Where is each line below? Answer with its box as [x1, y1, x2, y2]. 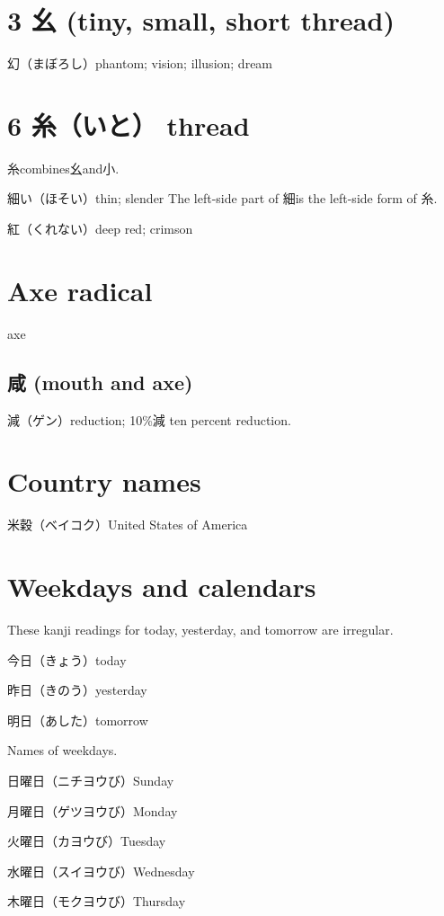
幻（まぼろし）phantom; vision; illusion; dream [7, 54, 273, 73]
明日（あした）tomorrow [7, 710, 148, 729]
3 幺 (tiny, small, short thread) [7, 2, 395, 39]
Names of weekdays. [7, 741, 118, 760]
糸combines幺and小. [7, 158, 120, 177]
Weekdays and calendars [7, 568, 316, 605]
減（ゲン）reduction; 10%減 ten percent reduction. [7, 410, 291, 429]
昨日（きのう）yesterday [7, 680, 147, 699]
